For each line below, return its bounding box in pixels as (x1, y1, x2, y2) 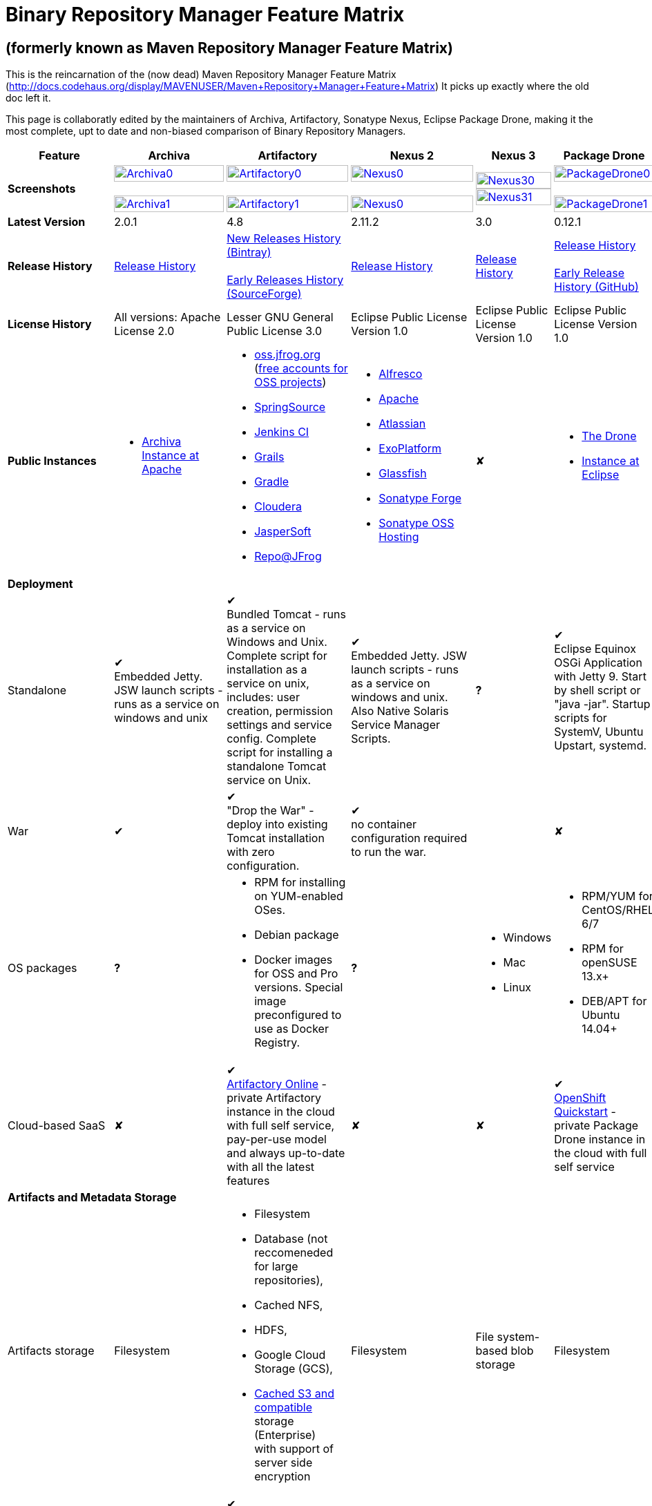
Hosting (378, 530, 419, 544)
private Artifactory (227, 1091, 322, 1105)
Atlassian (378, 417, 426, 431)
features (227, 1174, 270, 1188)
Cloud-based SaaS (8, 1118, 106, 1133)
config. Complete (227, 732, 316, 746)
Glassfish (378, 466, 427, 481)
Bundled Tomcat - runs (227, 607, 346, 622)
